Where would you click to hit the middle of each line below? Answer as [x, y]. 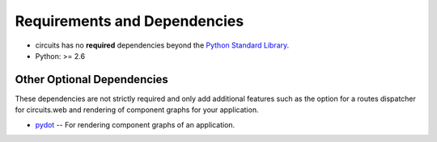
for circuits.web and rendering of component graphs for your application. [137, 110]
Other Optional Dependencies [92, 79]
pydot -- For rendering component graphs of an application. [135, 124]
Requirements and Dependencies [129, 21]
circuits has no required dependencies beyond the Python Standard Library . [162, 45]
